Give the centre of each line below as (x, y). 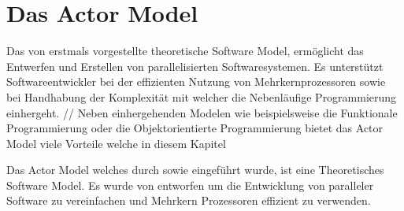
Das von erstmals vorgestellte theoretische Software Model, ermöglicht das (185, 51)
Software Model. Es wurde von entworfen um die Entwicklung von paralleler (190, 185)
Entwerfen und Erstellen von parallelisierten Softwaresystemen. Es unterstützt (195, 66)
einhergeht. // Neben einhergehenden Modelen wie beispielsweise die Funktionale (202, 112)
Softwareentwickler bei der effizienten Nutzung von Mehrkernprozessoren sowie (196, 81)
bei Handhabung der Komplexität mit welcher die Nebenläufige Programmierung (202, 96)
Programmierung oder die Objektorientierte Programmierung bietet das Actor (195, 128)
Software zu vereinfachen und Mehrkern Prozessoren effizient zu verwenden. (189, 200)
